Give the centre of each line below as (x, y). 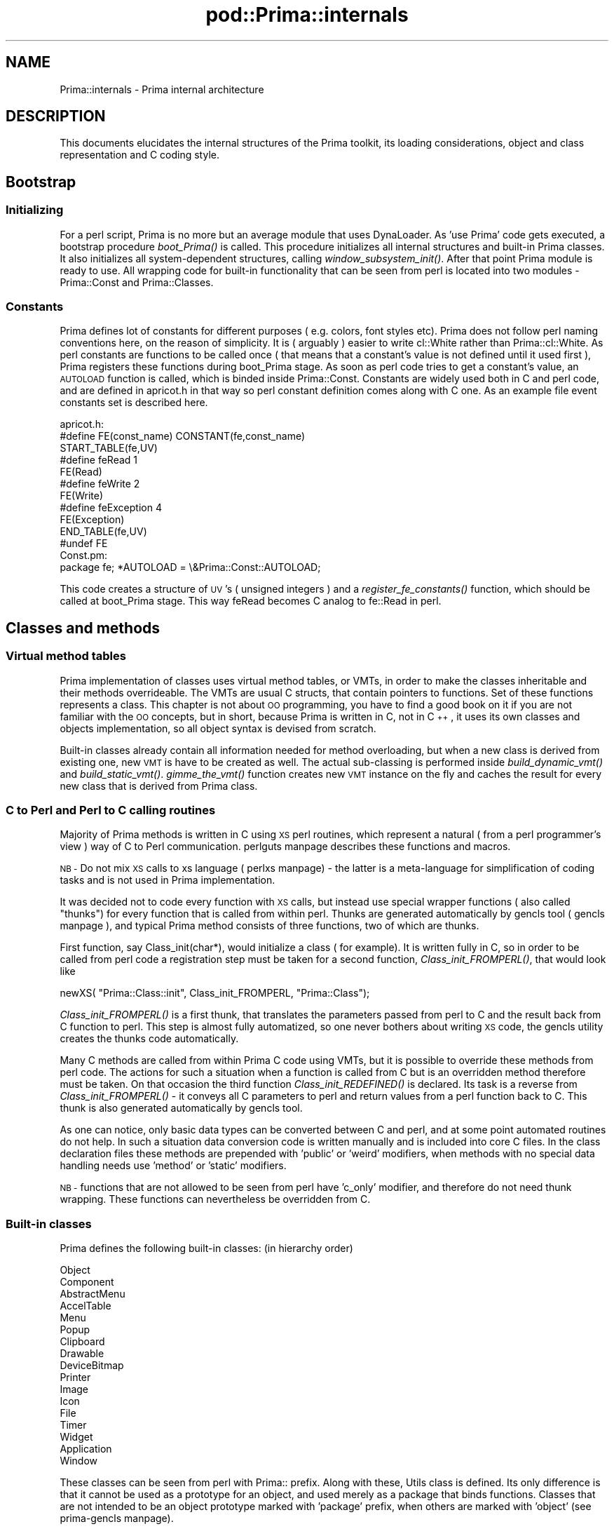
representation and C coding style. (139, 155)
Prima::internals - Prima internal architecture (162, 89)
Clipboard (82, 1342)
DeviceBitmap (92, 1366)
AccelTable (86, 1306)
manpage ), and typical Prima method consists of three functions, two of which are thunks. (270, 926)
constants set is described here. (134, 403)
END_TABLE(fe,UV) (103, 532)
